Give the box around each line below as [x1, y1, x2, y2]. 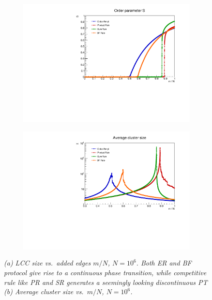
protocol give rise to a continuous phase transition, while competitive [4, 267, 207, 277]
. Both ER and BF [136, 258, 192, 268]
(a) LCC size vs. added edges [4, 258, 91, 268]
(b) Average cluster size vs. [4, 286, 84, 297]
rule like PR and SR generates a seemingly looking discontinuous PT [4, 277, 208, 287]
